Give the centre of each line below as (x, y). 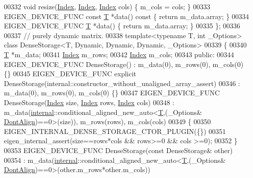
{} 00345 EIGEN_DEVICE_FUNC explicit (70, 74)
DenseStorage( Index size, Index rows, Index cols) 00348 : (89, 102)
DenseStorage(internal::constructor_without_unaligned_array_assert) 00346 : (122, 83)
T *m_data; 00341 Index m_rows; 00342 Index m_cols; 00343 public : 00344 (119, 54)
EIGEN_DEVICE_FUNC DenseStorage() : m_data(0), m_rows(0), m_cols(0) (124, 64)
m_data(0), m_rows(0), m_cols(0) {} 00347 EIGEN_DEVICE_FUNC (112, 93)
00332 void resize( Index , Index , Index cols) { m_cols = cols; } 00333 (107, 6)
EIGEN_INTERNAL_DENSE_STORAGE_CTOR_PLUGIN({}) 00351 (115, 131)
